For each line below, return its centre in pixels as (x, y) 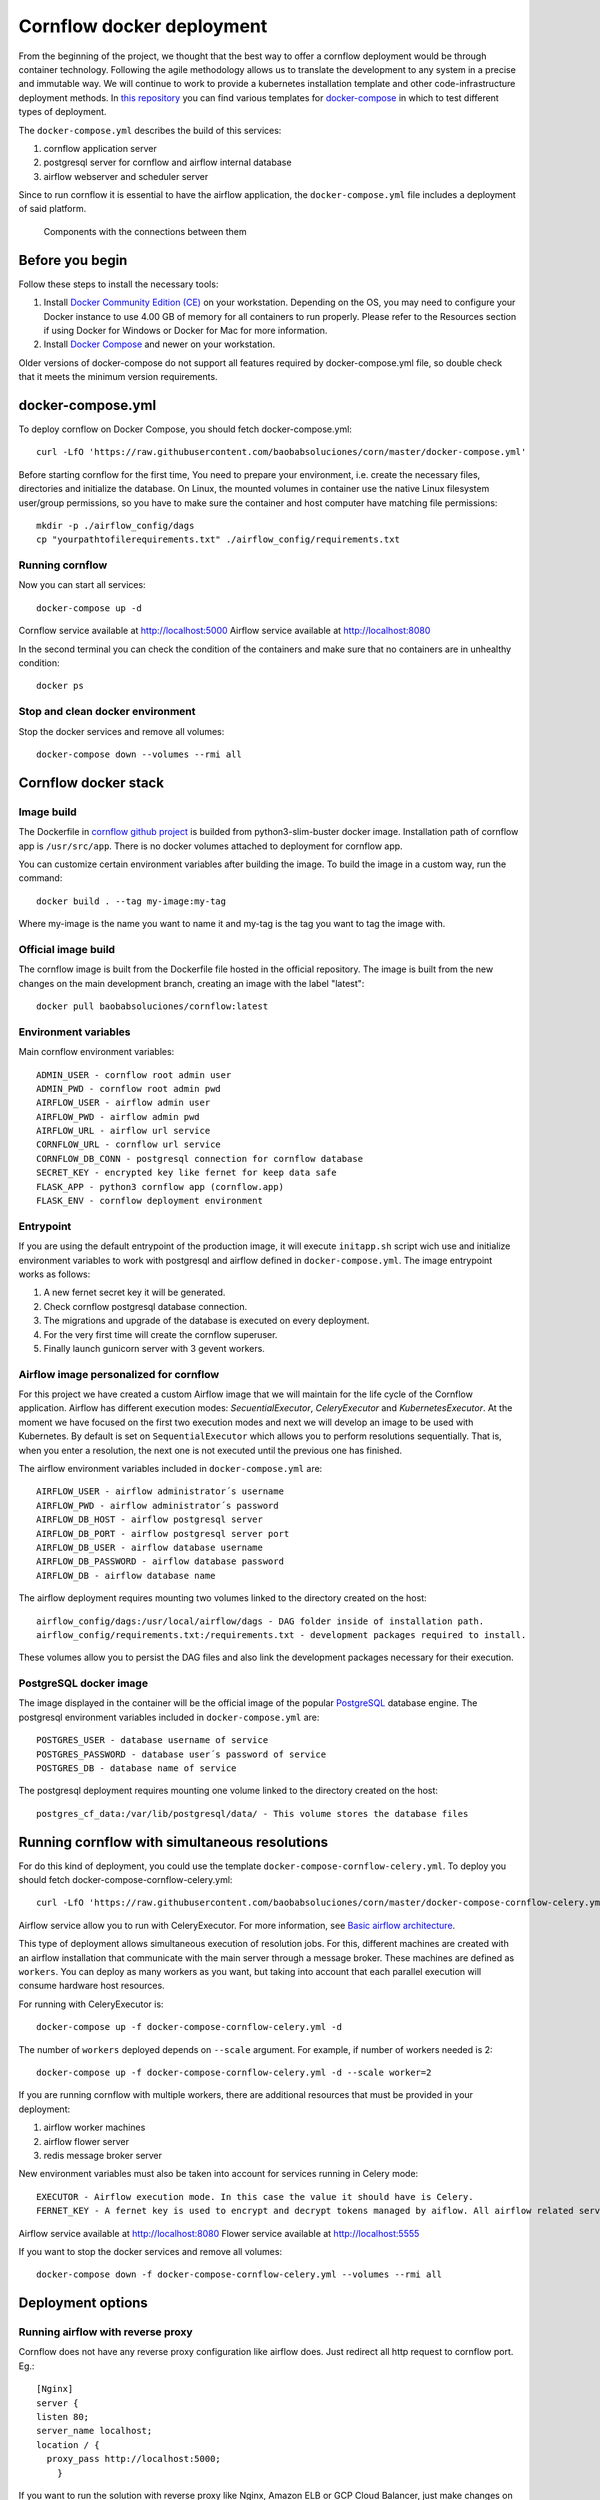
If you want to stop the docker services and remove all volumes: (150, 2251)
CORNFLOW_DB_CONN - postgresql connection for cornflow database (200, 1158)
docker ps (60, 686)
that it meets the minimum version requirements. (118, 377)
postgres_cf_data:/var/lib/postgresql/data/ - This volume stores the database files (252, 1813)
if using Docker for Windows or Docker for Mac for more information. (185, 330)
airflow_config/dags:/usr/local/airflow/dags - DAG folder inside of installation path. (260, 1621)
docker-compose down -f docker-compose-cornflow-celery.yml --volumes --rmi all (239, 2274)
